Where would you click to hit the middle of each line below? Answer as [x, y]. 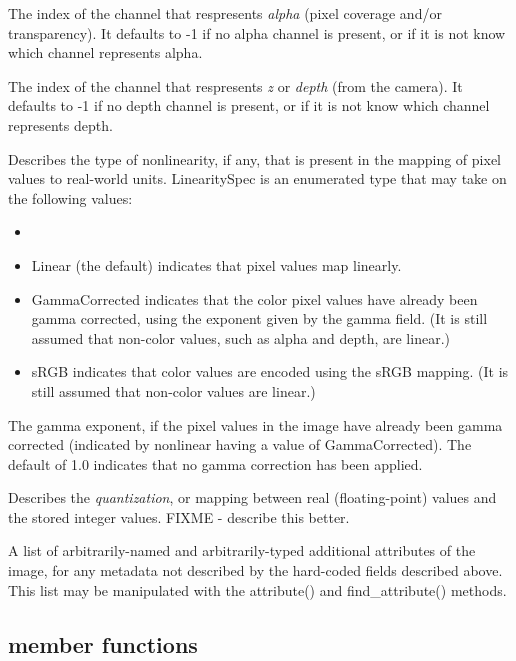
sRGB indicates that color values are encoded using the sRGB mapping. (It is [270, 371]
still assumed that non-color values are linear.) [173, 390]
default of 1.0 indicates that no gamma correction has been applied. [215, 463]
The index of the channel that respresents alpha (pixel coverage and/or [225, 13]
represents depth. [60, 124]
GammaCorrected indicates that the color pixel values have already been [254, 298]
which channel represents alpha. [105, 52]
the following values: [70, 197]
